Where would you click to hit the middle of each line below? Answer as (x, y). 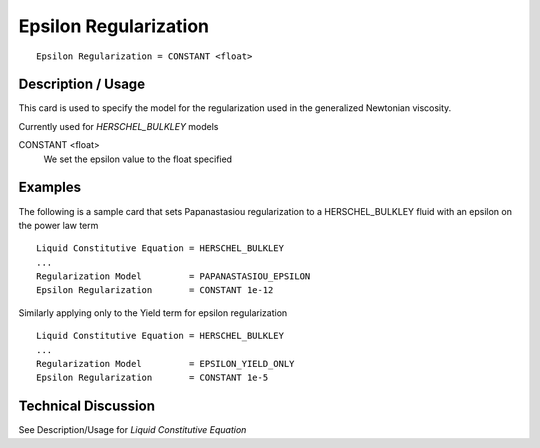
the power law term (58, 225)
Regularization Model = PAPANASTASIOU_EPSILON (173, 276)
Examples (50, 187)
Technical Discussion (86, 406)
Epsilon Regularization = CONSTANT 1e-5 (152, 378)
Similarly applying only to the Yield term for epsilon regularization (153, 312)
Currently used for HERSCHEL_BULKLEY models (118, 126)
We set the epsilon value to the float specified (138, 159)
